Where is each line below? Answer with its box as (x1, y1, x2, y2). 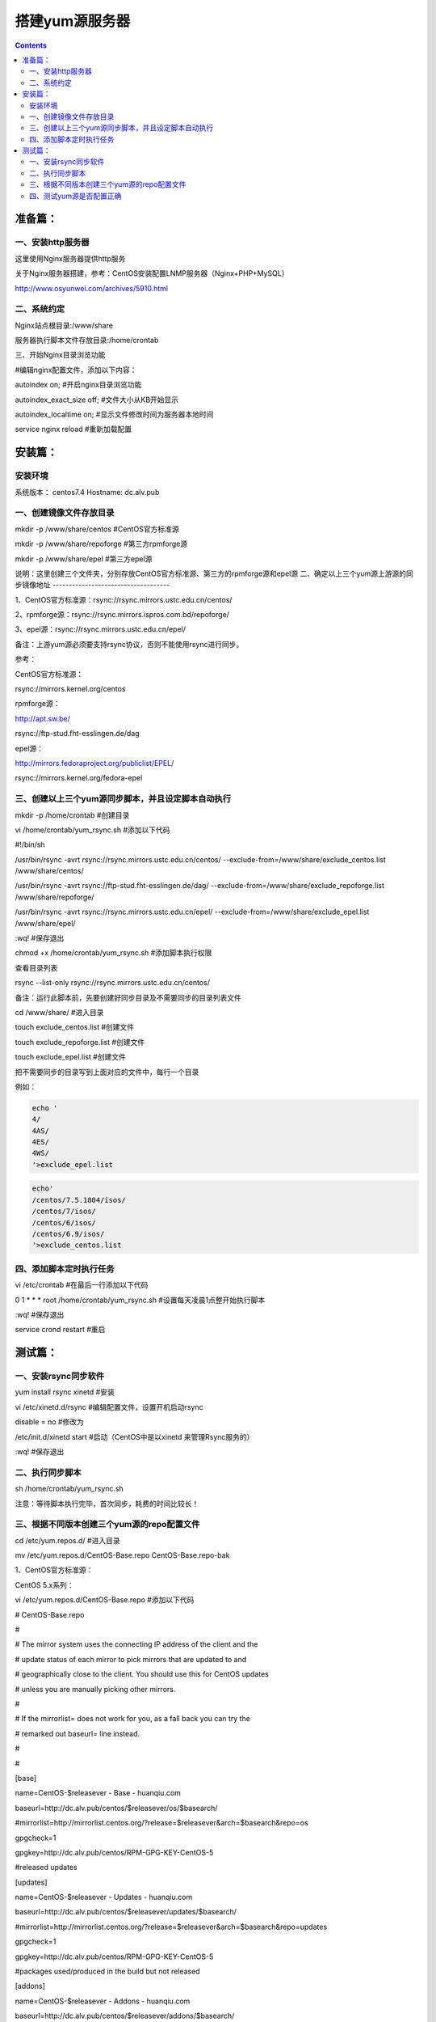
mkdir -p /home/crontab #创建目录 (15, 810, 130, 820)
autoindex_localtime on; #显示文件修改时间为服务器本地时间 (15, 409, 214, 420)
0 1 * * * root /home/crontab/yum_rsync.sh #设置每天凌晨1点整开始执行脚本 (15, 1295, 266, 1305)
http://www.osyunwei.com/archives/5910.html (15, 283, 169, 293)
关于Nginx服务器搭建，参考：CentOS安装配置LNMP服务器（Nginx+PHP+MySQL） (15, 269, 289, 278)
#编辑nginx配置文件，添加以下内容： (15, 365, 137, 374)
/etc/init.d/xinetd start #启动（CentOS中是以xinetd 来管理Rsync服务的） (15, 1432, 254, 1441)
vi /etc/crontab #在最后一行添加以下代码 (15, 1280, 149, 1290)
